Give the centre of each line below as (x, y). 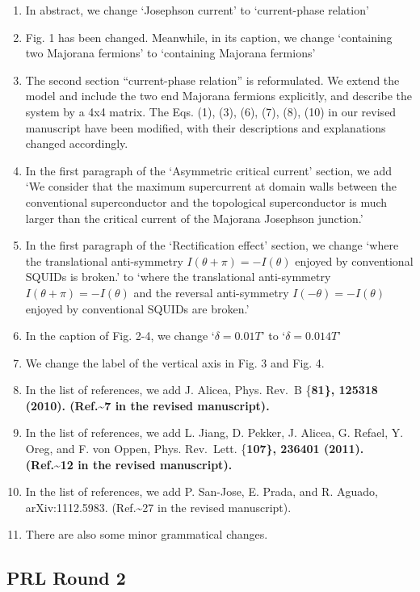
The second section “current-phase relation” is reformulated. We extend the (212, 80)
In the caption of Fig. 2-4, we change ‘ (120, 336)
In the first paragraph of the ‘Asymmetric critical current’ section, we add (208, 170)
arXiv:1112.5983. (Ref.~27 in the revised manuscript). (158, 507)
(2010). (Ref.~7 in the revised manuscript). (147, 405)
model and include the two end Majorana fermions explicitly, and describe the (219, 96)
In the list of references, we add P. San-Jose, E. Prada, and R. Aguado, (202, 491)
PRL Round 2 (66, 578)
